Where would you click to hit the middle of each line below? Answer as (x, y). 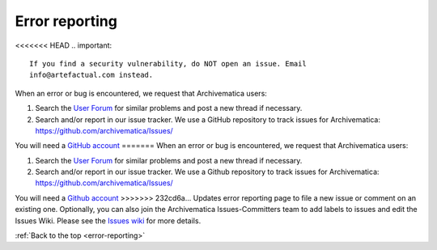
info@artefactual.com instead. (91, 75)
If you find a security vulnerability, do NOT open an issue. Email (168, 64)
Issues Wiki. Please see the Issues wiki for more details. (108, 220)
